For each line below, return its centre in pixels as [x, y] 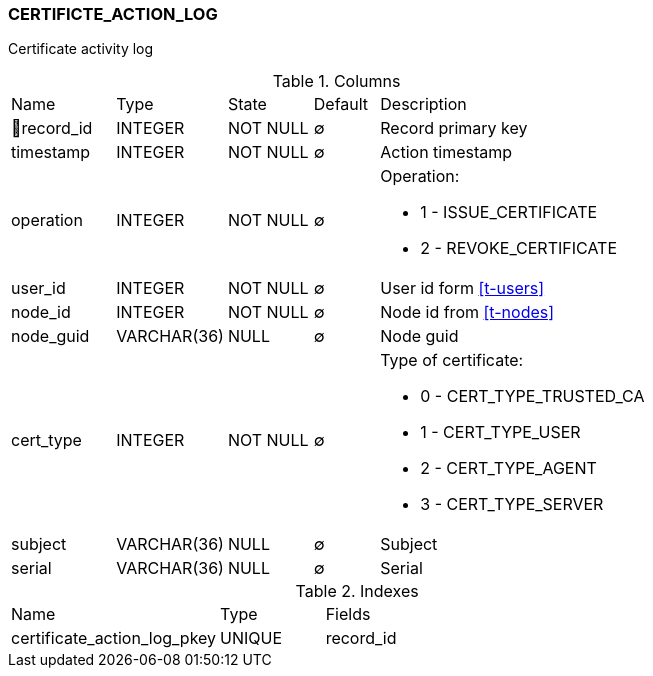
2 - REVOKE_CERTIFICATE [519, 248]
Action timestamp [446, 152]
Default [341, 104]
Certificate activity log [81, 49]
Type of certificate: [452, 360]
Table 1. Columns [336, 81]
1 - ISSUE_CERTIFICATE [509, 212]
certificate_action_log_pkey [114, 638]
